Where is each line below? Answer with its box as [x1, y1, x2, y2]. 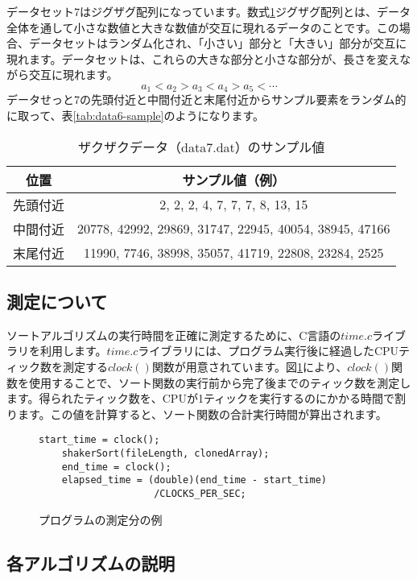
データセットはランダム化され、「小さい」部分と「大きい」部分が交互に [28, 35, 407, 52]
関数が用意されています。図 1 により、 [151, 358, 348, 374]
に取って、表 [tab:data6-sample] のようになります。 [6, 107, 265, 124]
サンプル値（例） [182, 170, 285, 189]
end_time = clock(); [61, 461, 171, 473]
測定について [6, 289, 108, 313]
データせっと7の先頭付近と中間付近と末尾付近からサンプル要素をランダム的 [6, 91, 407, 108]
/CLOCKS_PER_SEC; [154, 488, 246, 499]
